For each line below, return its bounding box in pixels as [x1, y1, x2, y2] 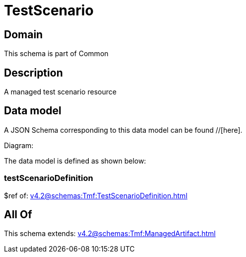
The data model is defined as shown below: [4, 156, 146, 165]
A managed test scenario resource [4, 87, 117, 96]
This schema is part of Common [4, 49, 109, 58]
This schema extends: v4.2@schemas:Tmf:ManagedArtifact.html [4, 229, 216, 238]
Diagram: [4, 141, 34, 150]
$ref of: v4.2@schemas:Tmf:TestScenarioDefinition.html [4, 191, 187, 200]
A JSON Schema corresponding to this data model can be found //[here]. [4, 125, 243, 134]
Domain [4, 28, 43, 41]
